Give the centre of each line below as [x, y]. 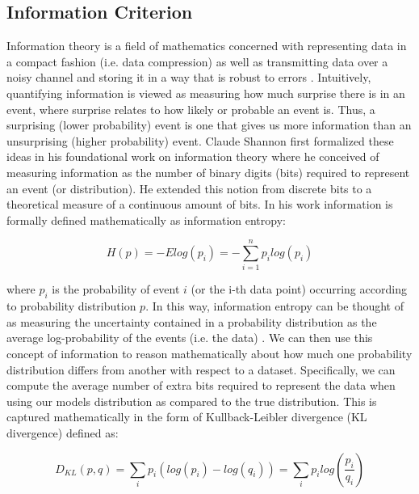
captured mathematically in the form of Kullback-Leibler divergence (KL [187, 417]
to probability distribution [71, 306]
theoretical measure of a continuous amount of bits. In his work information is [200, 204]
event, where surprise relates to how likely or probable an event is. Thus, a [191, 109]
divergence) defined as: [63, 433]
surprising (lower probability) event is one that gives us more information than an [209, 125]
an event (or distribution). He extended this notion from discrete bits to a [189, 188]
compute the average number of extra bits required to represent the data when [201, 385]
